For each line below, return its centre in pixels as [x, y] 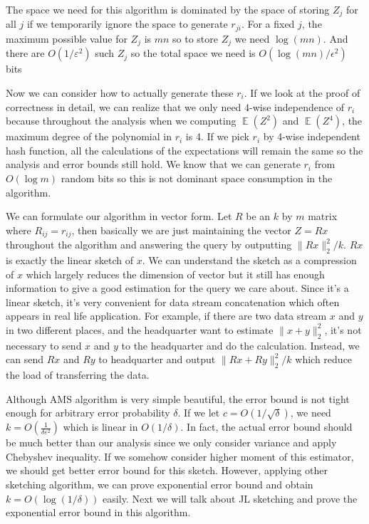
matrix [323, 216]
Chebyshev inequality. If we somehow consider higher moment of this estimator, [180, 456]
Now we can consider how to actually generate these [120, 92]
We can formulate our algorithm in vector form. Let [119, 216]
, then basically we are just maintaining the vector [181, 230]
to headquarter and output [157, 359]
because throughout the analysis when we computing [121, 121]
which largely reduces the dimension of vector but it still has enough [175, 274]
